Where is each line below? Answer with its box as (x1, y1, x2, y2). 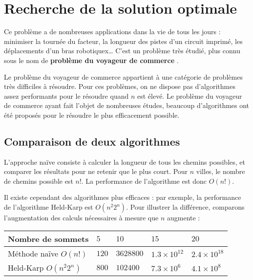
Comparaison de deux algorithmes (4, 133, 180, 149)
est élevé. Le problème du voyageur (137, 90, 242, 101)
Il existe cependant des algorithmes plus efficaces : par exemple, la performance (4, 192, 241, 202)
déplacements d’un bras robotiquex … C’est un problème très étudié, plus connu (4, 45, 241, 56)
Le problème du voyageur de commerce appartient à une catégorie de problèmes (4, 71, 243, 82)
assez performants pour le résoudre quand (4, 90, 129, 101)
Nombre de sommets (8, 233, 89, 244)
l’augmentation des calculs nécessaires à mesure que (4, 213, 159, 223)
